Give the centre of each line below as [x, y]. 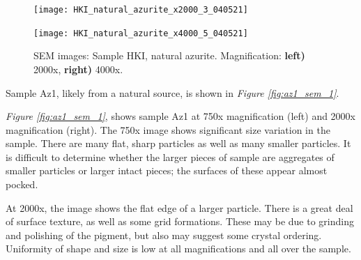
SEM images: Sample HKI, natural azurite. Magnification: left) [169, 55]
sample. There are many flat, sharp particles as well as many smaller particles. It [178, 143]
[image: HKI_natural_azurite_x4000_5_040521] [141, 33]
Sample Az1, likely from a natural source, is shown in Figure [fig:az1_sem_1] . [172, 92]
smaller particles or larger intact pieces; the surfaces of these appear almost [167, 170]
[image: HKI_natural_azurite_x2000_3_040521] [141, 10]
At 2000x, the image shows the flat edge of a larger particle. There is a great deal [179, 207]
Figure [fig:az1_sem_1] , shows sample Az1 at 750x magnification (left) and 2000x [181, 116]
